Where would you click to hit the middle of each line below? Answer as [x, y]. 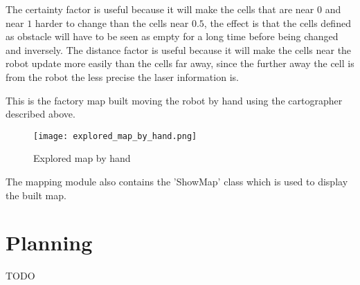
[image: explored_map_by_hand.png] [115, 136]
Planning [49, 242]
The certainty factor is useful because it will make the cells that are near [160, 9]
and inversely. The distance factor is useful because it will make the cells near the [179, 49]
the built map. [36, 195]
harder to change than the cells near [112, 22]
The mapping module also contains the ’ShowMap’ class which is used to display [177, 181]
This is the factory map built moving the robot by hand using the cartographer [174, 100]
